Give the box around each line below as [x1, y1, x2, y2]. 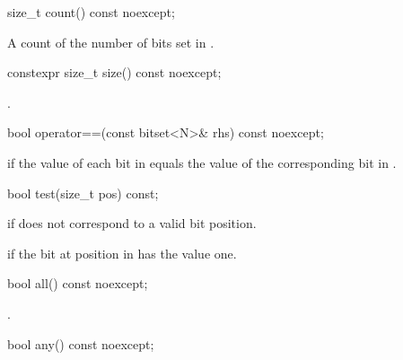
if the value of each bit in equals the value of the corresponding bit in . [7, 153, 397, 171]
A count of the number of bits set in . [7, 32, 215, 51]
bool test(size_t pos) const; [7, 183, 159, 202]
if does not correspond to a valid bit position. [7, 214, 257, 233]
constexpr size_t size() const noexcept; [7, 63, 222, 82]
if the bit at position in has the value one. [7, 243, 237, 262]
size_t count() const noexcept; [7, 3, 175, 21]
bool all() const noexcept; [7, 274, 148, 293]
